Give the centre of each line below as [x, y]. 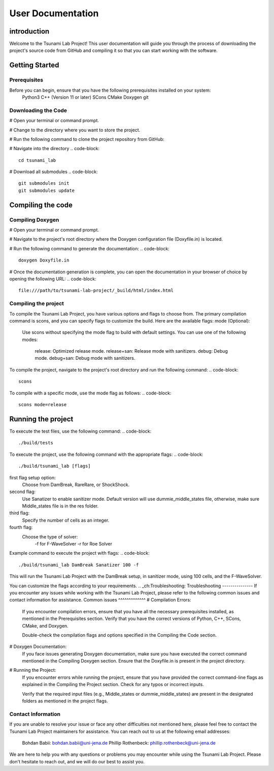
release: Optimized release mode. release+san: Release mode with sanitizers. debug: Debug [131, 351]
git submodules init [44, 183]
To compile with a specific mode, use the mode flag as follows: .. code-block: [90, 393]
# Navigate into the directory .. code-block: [55, 149]
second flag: [22, 492]
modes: [30, 339]
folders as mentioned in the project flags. [65, 701]
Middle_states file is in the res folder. [60, 506]
